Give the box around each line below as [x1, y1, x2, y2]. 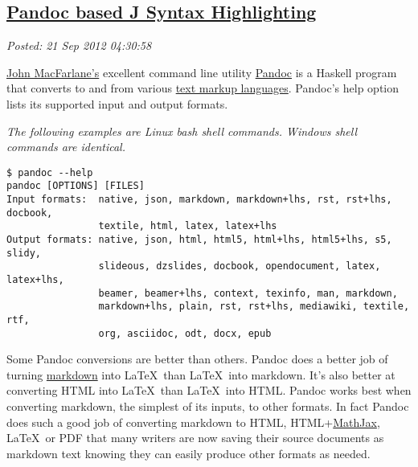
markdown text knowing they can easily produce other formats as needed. [6, 444, 371, 461]
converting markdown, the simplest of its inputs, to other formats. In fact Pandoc [6, 398, 409, 415]
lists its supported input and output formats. [6, 95, 228, 112]
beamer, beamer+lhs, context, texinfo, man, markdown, [98, 287, 398, 299]
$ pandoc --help [6, 166, 93, 178]
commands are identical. [6, 138, 125, 155]
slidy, [6, 247, 41, 259]
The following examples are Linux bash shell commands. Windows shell [6, 122, 358, 139]
